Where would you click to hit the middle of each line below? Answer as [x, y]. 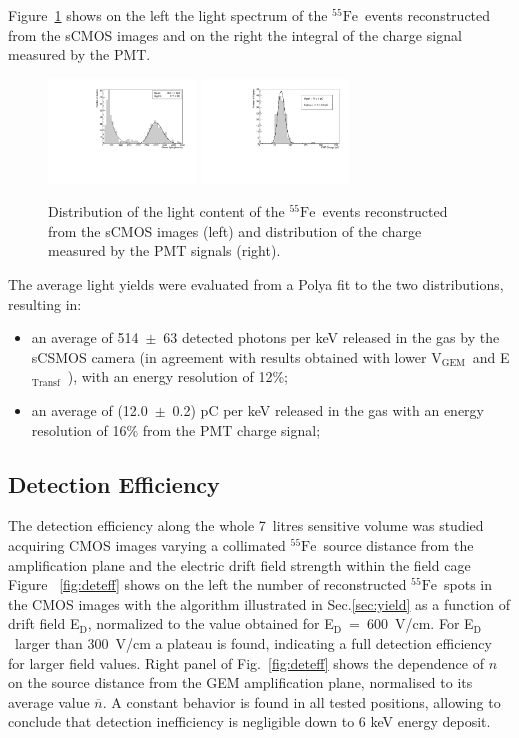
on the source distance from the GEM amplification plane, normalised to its [240, 682]
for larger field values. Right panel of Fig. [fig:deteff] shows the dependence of [246, 662]
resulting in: [45, 303]
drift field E [44, 623]
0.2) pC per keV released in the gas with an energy [328, 409]
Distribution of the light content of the [166, 211]
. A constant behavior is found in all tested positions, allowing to [301, 701]
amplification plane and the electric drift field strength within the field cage [239, 564]
